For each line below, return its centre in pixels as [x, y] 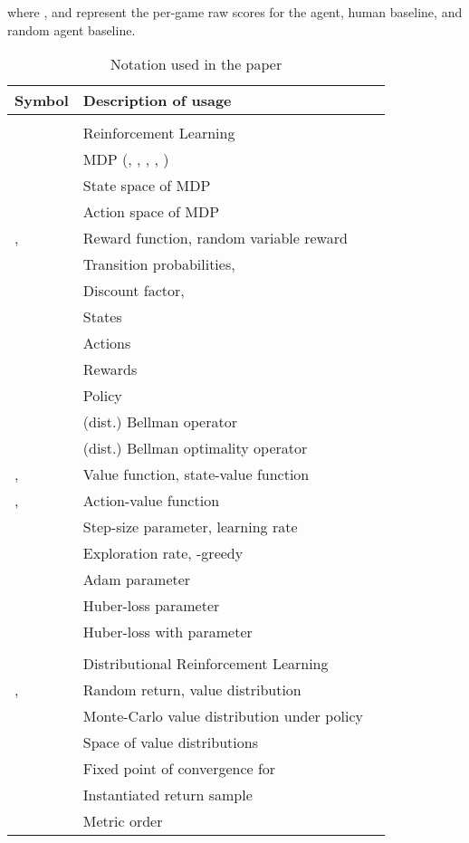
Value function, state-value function [196, 474]
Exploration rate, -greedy [163, 553]
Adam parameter [137, 580]
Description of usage [157, 101]
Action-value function [151, 501]
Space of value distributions [170, 742]
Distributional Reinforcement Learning [206, 664]
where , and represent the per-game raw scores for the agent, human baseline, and [235, 12]
